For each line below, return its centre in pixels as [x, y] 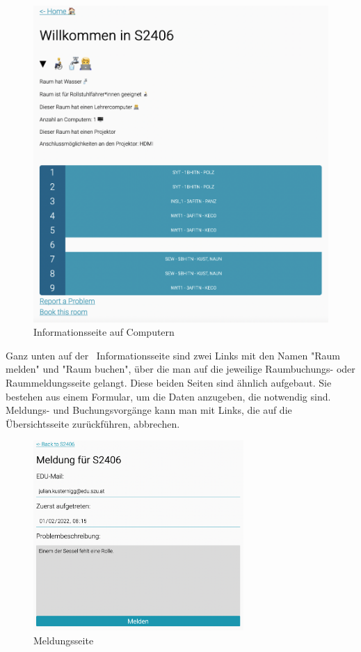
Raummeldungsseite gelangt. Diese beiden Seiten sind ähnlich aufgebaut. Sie [169, 382]
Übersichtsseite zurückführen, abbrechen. [93, 423]
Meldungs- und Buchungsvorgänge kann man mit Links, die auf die [149, 410]
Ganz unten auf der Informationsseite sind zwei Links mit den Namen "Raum [173, 355]
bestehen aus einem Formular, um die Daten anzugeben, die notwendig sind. [168, 396]
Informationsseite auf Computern [104, 332]
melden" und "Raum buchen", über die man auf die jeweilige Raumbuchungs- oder [180, 369]
